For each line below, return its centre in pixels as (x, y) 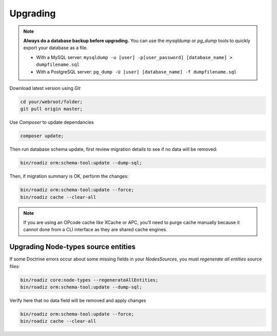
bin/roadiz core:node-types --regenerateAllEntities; (89, 280)
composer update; (42, 136)
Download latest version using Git (45, 88)
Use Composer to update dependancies (52, 122)
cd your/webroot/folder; (52, 102)
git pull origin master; (52, 109)
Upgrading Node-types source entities (73, 247)
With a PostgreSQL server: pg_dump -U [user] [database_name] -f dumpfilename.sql (136, 71)
